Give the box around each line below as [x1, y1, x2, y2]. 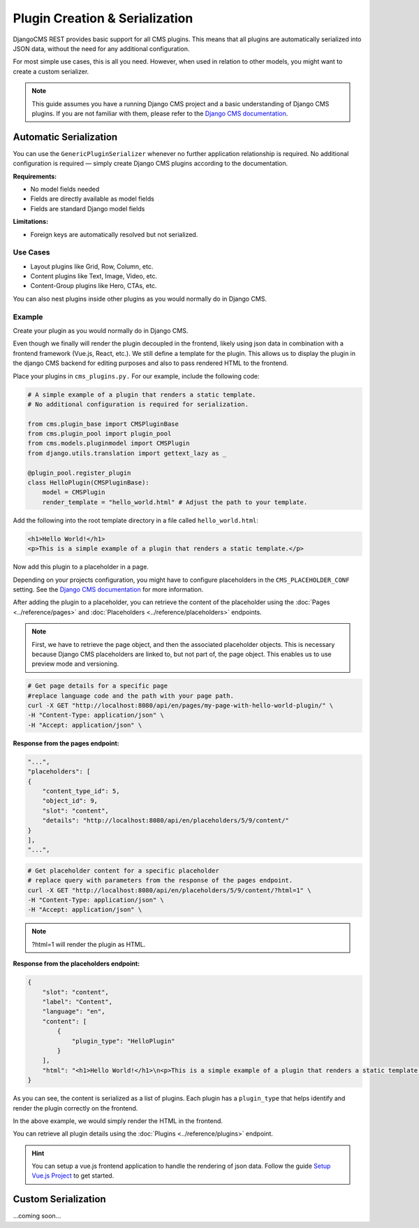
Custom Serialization [13, 1193, 106, 1206]
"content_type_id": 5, [42, 787, 120, 795]
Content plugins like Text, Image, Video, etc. [30, 272, 158, 280]
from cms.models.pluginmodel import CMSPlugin [27, 439, 190, 448]
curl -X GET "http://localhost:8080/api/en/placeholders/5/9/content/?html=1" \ [27, 886, 311, 894]
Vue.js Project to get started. [31, 1171, 115, 1180]
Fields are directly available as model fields [30, 194, 155, 203]
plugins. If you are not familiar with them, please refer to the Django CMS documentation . [31, 109, 288, 117]
